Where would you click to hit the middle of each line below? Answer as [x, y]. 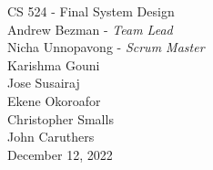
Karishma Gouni [54, 64]
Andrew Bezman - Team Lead [90, 29]
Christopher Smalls [61, 118]
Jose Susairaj [44, 83]
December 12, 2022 [60, 154]
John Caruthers [51, 137]
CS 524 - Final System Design [91, 11]
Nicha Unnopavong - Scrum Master [106, 47]
